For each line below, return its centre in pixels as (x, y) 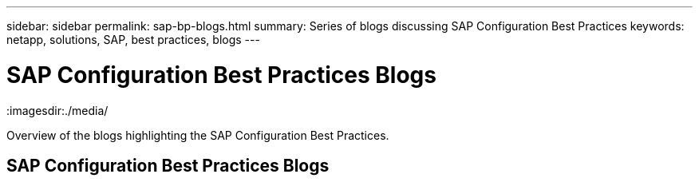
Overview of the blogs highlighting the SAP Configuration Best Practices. (198, 135)
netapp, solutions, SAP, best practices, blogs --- (133, 40)
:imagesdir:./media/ (57, 110)
